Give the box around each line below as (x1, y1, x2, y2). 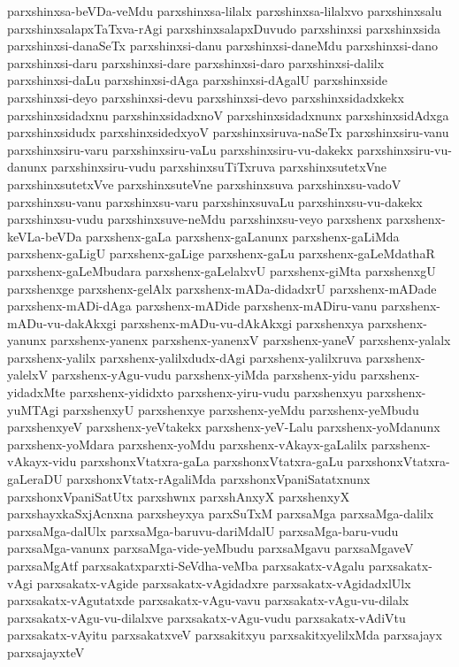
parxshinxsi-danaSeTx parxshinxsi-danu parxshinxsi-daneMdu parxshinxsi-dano (7, 36, 439, 55)
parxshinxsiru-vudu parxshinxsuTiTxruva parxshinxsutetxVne (50, 157, 386, 176)
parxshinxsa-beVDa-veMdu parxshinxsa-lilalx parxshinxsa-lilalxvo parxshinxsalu (7, 2, 442, 19)
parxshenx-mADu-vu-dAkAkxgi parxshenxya (120, 313, 364, 332)
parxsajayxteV (7, 642, 85, 661)
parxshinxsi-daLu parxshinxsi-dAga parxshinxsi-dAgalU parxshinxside (7, 71, 388, 89)
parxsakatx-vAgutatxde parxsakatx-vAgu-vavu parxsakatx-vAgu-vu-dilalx (7, 591, 409, 609)
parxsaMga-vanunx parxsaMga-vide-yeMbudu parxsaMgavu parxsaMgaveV (7, 539, 414, 557)
